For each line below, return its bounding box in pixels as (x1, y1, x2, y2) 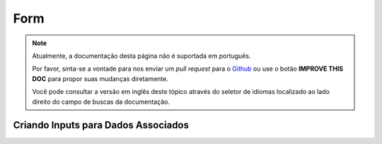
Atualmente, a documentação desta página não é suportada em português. (32, 52, 251, 60)
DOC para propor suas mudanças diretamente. (32, 74, 169, 83)
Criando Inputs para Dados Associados (13, 119, 190, 131)
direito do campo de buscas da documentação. (32, 97, 170, 106)
